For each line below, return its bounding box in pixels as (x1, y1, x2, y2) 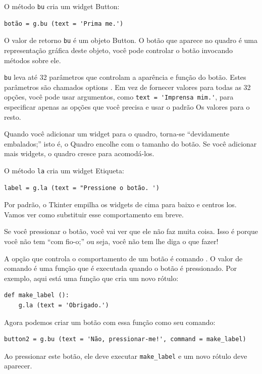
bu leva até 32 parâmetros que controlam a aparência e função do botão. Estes (4, 72, 246, 82)
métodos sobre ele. (4, 55, 61, 65)
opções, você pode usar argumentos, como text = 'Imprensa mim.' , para (4, 91, 234, 102)
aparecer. (4, 360, 32, 371)
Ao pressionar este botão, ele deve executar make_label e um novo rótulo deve (4, 350, 247, 361)
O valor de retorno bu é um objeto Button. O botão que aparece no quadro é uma (4, 35, 257, 45)
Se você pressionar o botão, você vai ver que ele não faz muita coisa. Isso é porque (4, 226, 258, 237)
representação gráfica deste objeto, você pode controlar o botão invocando (4, 44, 233, 55)
